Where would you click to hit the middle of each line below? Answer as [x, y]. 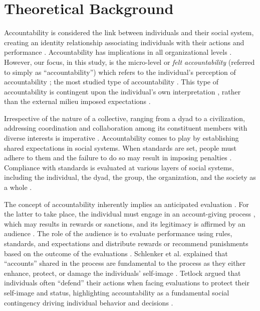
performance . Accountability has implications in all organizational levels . [118, 52]
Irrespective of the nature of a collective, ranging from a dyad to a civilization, [124, 118]
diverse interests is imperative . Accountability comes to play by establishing [121, 138]
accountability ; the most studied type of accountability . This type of [111, 82]
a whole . [18, 187]
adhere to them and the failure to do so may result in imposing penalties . [118, 158]
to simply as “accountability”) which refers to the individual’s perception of [120, 72]
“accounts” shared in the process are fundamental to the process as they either [125, 263]
